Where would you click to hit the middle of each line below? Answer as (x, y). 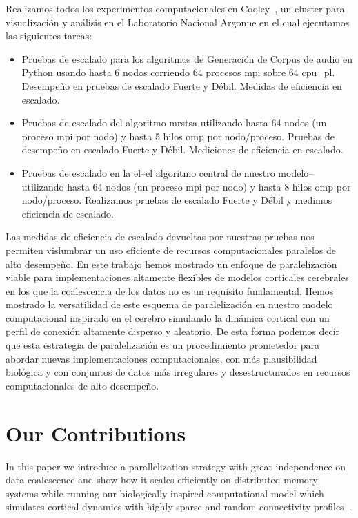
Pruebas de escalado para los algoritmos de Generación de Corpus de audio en (187, 58)
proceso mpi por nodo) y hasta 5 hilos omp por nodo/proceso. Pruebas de (178, 136)
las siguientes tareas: (49, 36)
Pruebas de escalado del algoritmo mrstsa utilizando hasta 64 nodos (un (174, 123)
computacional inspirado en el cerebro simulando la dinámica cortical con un (168, 317)
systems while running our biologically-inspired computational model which (165, 493)
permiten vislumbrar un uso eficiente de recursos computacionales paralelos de (171, 250)
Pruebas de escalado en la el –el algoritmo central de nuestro (148, 172)
